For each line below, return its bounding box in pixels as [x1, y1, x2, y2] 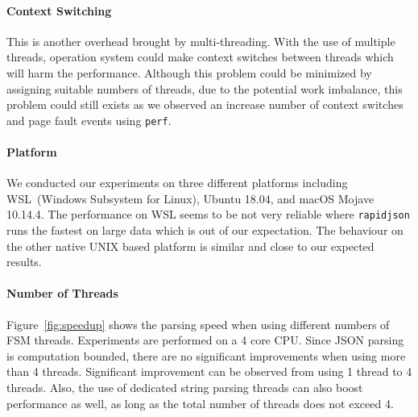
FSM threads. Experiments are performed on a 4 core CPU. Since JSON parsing [6, 332, 404, 348]
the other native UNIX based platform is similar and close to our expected [6, 237, 375, 254]
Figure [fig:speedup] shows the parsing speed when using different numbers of [6, 315, 390, 332]
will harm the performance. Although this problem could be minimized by [6, 64, 372, 81]
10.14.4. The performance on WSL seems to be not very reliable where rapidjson [6, 206, 410, 223]
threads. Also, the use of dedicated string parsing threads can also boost [6, 379, 363, 396]
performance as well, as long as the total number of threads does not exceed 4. [6, 394, 394, 411]
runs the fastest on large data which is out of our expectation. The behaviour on [6, 222, 404, 239]
